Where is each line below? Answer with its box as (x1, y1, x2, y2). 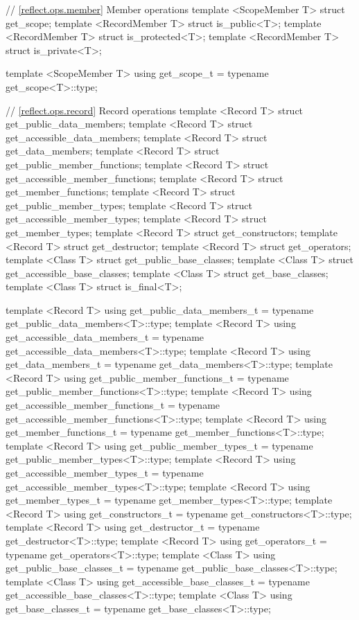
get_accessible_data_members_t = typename (6, 330, 204, 344)
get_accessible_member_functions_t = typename (6, 398, 220, 412)
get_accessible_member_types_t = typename (6, 466, 204, 479)
